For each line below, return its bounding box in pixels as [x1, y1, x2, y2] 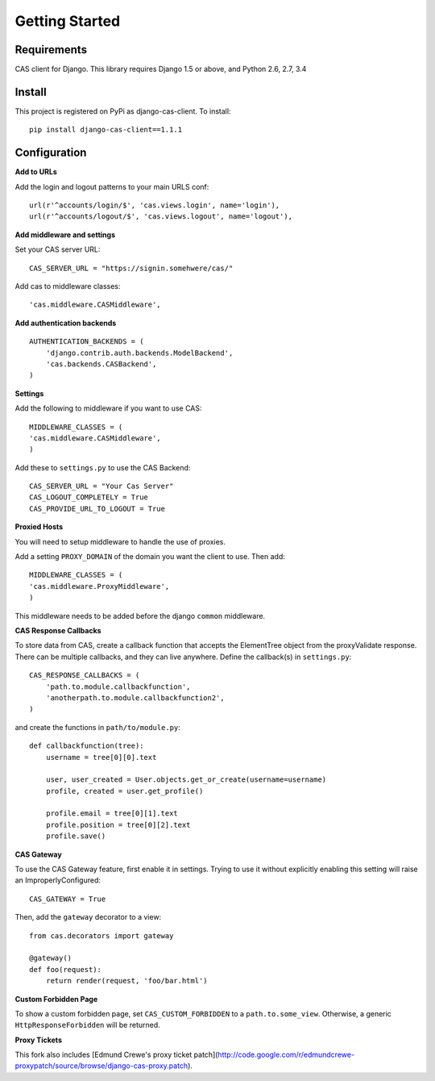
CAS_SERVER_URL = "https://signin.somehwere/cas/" [29, 263, 234, 273]
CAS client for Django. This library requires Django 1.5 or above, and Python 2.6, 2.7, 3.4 [14, 65, 307, 74]
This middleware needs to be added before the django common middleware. [14, 611, 266, 620]
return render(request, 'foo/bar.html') [45, 976, 209, 986]
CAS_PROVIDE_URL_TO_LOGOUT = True [29, 504, 165, 513]
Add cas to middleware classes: [14, 282, 121, 290]
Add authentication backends [14, 318, 117, 328]
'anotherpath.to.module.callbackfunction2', [45, 693, 225, 702]
